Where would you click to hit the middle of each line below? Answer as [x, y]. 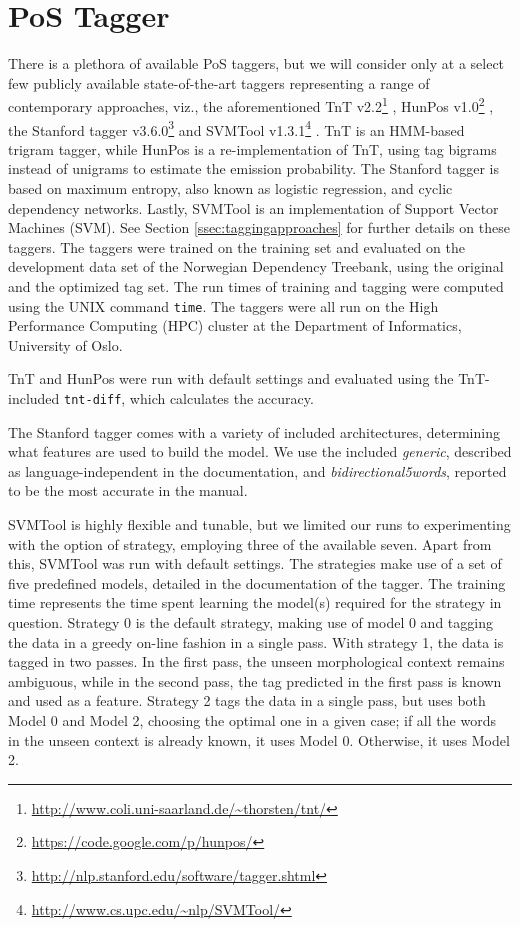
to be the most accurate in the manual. [128, 490]
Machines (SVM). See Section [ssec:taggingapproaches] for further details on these [259, 227]
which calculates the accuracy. [221, 398]
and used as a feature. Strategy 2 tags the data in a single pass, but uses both [247, 700]
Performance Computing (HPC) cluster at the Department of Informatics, [235, 325]
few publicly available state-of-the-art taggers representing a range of [219, 82]
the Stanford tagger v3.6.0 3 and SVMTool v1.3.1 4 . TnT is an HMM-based [236, 128]
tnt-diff [93, 400]
